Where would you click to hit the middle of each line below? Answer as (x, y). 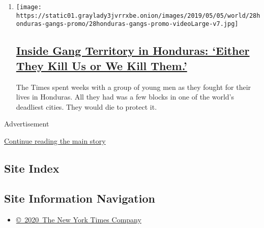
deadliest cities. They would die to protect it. (86, 106)
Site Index (32, 168)
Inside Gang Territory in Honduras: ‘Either (133, 51)
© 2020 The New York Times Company (79, 219)
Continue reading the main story (55, 140)
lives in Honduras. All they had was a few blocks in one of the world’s (125, 97)
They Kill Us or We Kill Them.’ (101, 65)
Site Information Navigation (80, 198)
